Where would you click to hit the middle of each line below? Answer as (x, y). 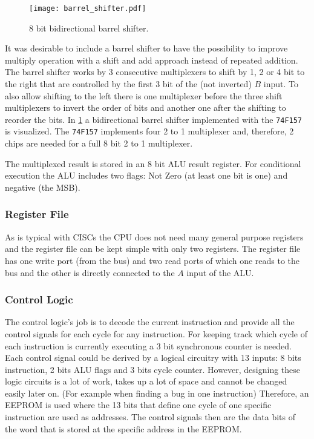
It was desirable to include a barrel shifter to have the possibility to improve (146, 48)
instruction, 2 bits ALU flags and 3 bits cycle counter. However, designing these (153, 369)
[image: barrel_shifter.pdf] (88, 8)
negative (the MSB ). (43, 187)
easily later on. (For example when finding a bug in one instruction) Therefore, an (157, 393)
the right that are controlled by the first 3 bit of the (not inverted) (128, 84)
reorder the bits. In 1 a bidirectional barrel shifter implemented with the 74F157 (154, 119)
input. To (281, 84)
